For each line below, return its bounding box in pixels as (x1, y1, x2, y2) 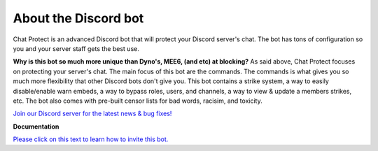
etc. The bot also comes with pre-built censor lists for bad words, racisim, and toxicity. (13, 96, 262, 105)
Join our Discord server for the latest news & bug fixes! (13, 109, 172, 118)
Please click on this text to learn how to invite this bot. (13, 135, 169, 143)
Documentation (13, 122, 59, 131)
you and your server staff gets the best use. (13, 44, 139, 52)
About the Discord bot (13, 10, 144, 26)
